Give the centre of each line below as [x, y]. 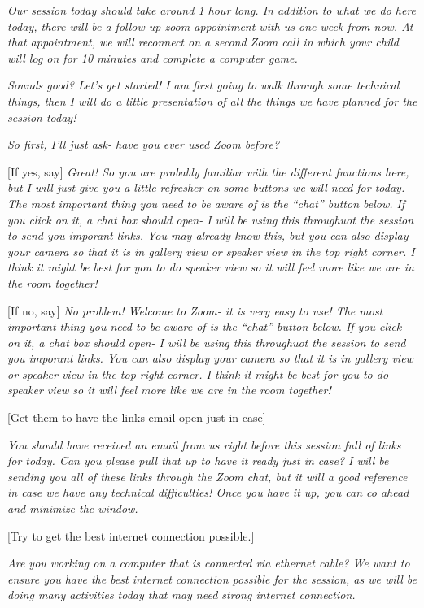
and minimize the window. [73, 508]
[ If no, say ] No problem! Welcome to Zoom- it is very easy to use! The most [195, 310]
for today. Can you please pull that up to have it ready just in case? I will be [198, 460]
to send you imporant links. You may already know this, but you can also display [208, 235]
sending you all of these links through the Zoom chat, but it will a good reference [208, 476]
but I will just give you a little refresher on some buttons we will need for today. [206, 187]
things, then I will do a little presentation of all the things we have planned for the [212, 100]
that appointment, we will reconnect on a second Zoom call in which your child [203, 42]
